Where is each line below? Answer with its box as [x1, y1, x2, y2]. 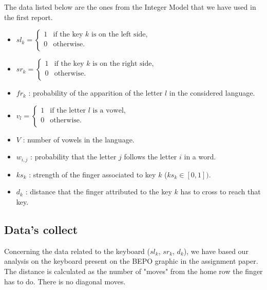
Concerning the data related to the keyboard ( [4, 245, 150, 256]
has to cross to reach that [180, 186, 261, 197]
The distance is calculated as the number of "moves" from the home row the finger [4, 266, 263, 276]
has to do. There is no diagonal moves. [4, 276, 126, 286]
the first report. [4, 11, 53, 22]
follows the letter [124, 151, 177, 162]
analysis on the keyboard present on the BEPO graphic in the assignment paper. [4, 256, 258, 266]
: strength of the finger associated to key [29, 169, 156, 179]
